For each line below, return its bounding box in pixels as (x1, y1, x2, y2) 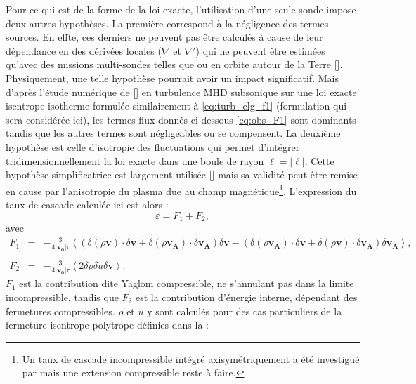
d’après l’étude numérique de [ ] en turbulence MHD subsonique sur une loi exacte (6, 84, 357, 99)
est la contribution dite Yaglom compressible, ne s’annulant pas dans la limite (19, 276, 354, 291)
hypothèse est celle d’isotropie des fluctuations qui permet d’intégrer (6, 139, 300, 154)
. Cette (304, 153, 334, 168)
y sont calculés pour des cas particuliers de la (147, 303, 342, 318)
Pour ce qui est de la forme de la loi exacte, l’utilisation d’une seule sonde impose (6, 2, 356, 16)
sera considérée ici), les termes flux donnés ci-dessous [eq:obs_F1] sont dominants (6, 112, 356, 126)
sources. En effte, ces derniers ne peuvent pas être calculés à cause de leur (6, 29, 323, 44)
